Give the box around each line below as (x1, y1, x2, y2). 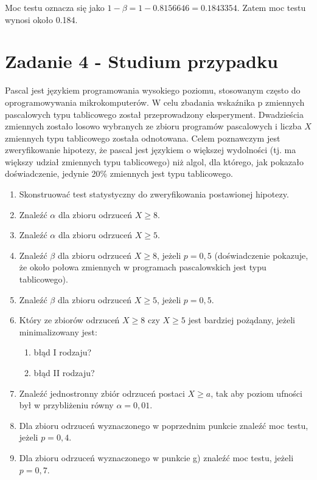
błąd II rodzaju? (33, 366, 95, 379)
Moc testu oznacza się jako (5, 1, 105, 13)
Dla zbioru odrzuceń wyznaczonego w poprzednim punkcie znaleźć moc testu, (19, 419, 308, 431)
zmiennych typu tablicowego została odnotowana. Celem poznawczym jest (5, 131, 280, 144)
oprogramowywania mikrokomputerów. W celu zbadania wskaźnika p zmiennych (5, 95, 305, 108)
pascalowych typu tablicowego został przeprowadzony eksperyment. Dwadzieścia (5, 108, 304, 120)
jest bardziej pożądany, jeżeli (188, 314, 295, 326)
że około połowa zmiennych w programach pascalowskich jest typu (19, 261, 266, 273)
